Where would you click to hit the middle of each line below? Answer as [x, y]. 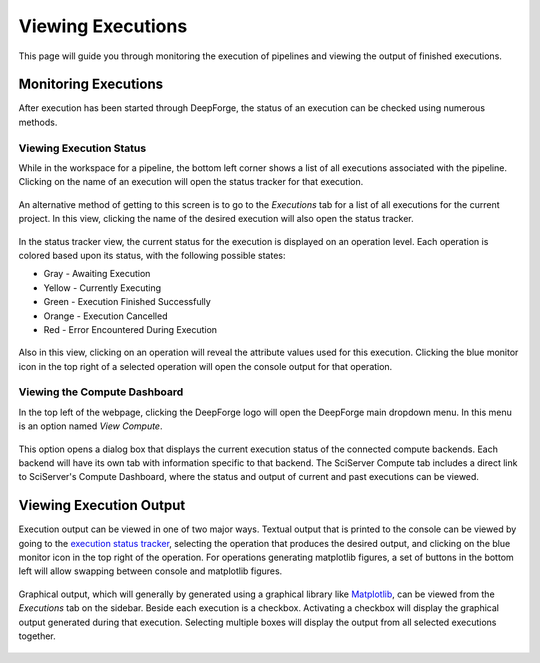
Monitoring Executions [91, 84]
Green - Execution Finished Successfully [127, 302]
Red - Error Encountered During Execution [130, 329]
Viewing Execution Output [102, 505]
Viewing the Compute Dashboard [101, 392]
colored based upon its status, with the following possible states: [152, 255]
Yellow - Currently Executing [102, 287]
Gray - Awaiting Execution [97, 274]
